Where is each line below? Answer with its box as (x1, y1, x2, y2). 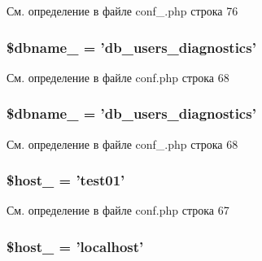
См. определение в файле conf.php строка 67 (7, 202, 229, 219)
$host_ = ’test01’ (7, 170, 125, 190)
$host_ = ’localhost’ (7, 236, 144, 256)
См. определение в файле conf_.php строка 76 (7, 2, 238, 19)
